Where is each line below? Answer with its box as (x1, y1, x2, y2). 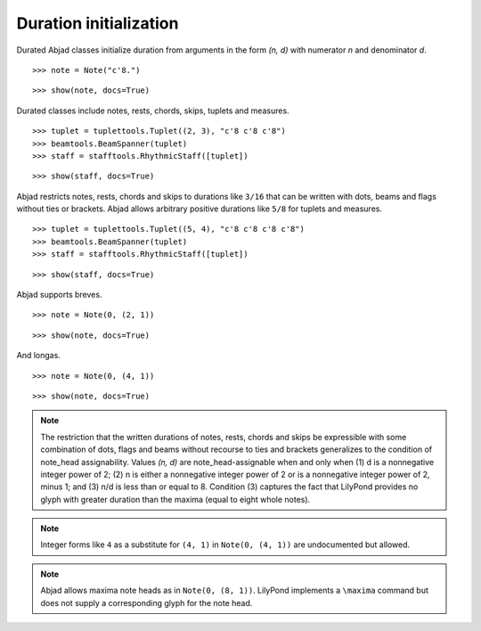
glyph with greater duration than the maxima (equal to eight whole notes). (40, 494, 311, 504)
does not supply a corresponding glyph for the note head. (40, 597, 253, 608)
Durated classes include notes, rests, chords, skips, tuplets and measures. (16, 105, 289, 116)
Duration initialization (16, 13, 179, 33)
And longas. (16, 350, 61, 361)
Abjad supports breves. (16, 290, 102, 300)
